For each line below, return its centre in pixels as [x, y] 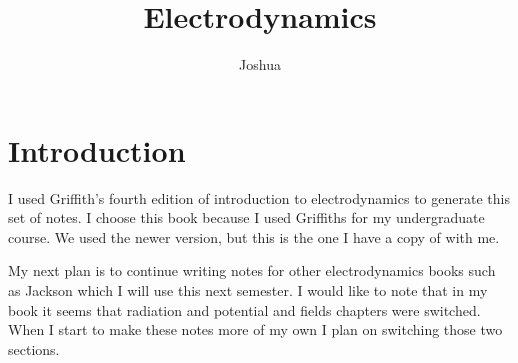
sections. [34, 348]
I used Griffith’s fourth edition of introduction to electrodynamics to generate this [259, 197]
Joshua [260, 64]
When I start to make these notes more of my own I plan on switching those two [255, 329]
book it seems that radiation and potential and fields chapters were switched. [244, 309]
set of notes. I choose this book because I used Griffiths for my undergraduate [246, 217]
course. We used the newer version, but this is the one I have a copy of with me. [254, 236]
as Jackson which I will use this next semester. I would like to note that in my [248, 290]
